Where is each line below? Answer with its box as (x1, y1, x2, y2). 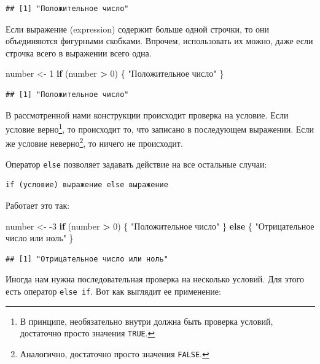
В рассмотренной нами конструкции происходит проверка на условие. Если (6, 108, 289, 121)
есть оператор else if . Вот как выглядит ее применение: (6, 284, 221, 297)
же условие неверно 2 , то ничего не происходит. (6, 135, 183, 150)
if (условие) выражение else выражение (6, 180, 168, 190)
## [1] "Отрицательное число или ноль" (6, 254, 168, 263)
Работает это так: (6, 198, 70, 211)
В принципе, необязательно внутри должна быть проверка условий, (20, 314, 273, 327)
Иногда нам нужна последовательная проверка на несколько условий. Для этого (6, 273, 304, 285)
